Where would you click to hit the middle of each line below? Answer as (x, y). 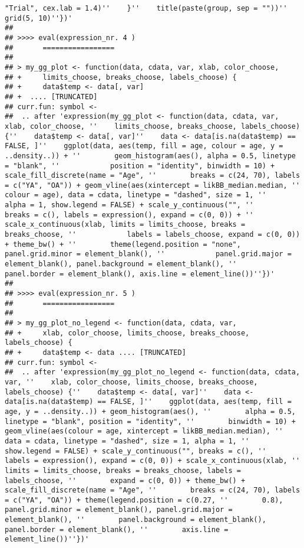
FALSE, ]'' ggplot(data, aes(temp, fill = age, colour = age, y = (144, 146)
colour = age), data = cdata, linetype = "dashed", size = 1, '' (136, 195)
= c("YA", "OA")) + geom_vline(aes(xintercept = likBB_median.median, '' (153, 185)
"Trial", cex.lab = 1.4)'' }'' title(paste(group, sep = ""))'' (146, 8)
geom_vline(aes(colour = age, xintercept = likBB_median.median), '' (144, 431)
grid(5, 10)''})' (39, 18)
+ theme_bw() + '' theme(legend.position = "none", (123, 244)
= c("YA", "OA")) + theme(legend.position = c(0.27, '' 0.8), (144, 500)
